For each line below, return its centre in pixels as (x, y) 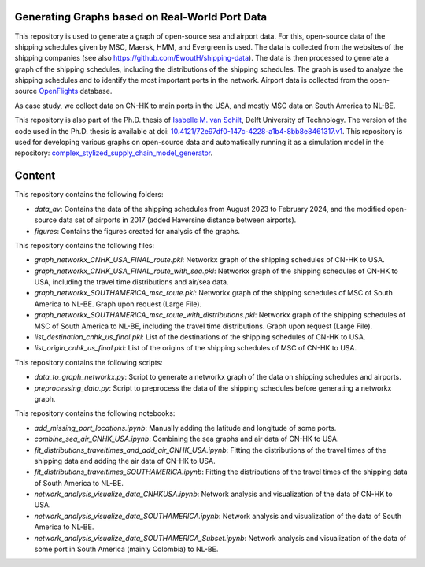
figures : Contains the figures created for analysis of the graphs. (137, 231)
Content (35, 176)
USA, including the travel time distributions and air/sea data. (131, 282)
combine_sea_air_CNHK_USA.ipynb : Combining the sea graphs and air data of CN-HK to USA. (187, 439)
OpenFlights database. (76, 91)
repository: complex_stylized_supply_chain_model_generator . (114, 153)
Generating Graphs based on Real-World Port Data (141, 17)
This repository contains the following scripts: (89, 362)
